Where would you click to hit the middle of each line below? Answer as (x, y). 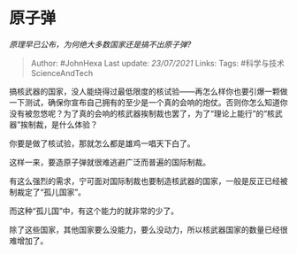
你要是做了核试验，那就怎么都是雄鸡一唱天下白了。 (102, 143)
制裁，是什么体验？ (63, 124)
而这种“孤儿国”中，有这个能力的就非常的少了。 (94, 211)
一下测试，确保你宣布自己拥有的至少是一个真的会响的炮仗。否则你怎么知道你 (148, 102)
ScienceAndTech (62, 73)
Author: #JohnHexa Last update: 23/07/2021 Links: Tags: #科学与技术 (157, 63)
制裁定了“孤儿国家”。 (48, 192)
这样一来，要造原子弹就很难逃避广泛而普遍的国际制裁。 (110, 162)
